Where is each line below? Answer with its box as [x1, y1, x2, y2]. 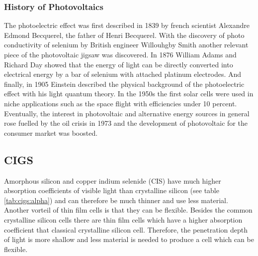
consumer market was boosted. [4, 127, 98, 138]
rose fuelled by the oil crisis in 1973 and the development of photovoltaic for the [4, 118, 248, 128]
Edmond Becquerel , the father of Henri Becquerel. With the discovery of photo [4, 29, 245, 40]
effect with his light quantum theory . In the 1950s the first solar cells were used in [4, 88, 254, 99]
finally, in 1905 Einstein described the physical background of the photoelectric [4, 78, 245, 89]
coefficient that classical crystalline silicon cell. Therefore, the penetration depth [4, 224, 248, 235]
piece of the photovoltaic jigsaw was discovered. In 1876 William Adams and [4, 49, 237, 59]
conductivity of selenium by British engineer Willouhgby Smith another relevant [4, 39, 249, 50]
